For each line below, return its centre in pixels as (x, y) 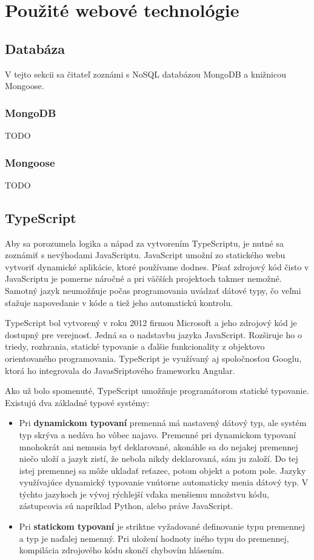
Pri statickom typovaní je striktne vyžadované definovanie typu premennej (162, 526)
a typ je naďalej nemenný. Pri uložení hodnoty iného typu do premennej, (154, 538)
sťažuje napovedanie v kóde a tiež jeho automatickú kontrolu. (119, 302)
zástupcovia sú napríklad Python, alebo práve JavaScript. (126, 506)
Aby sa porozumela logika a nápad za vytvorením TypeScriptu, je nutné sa (144, 243)
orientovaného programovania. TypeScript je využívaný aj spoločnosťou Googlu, (153, 358)
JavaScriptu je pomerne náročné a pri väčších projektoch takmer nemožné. (143, 278)
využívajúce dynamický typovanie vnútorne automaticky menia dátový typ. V (164, 482)
